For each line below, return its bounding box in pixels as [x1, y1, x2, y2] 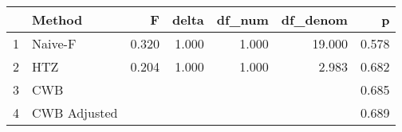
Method [32, 10, 83, 29]
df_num [216, 10, 269, 29]
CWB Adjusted [32, 103, 118, 122]
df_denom [281, 10, 348, 29]
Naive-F [32, 34, 77, 52]
